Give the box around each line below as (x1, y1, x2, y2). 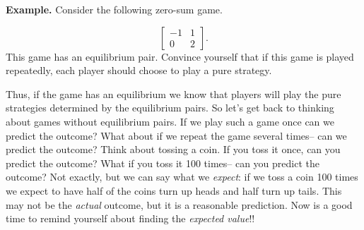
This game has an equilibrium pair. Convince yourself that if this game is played (6, 49, 354, 63)
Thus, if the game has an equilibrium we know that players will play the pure (6, 86, 341, 101)
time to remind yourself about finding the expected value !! (6, 211, 255, 226)
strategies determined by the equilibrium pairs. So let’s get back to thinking (6, 100, 334, 115)
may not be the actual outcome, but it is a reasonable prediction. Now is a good (6, 197, 353, 212)
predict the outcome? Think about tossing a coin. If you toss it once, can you (6, 142, 341, 157)
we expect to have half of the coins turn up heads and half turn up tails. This (6, 183, 342, 198)
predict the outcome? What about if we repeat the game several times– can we (6, 128, 347, 143)
